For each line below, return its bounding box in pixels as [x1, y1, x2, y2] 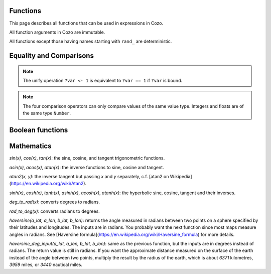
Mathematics [9, 142, 52, 151]
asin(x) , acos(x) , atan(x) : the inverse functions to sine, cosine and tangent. [9, 164, 164, 170]
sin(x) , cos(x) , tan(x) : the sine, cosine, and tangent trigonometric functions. [9, 155, 165, 161]
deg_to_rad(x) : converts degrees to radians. [9, 199, 100, 205]
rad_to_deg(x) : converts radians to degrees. [9, 208, 100, 214]
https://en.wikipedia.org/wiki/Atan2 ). [11, 181, 87, 187]
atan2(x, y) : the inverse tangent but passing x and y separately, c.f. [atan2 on [9, 173, 169, 179]
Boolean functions [9, 126, 68, 134]
